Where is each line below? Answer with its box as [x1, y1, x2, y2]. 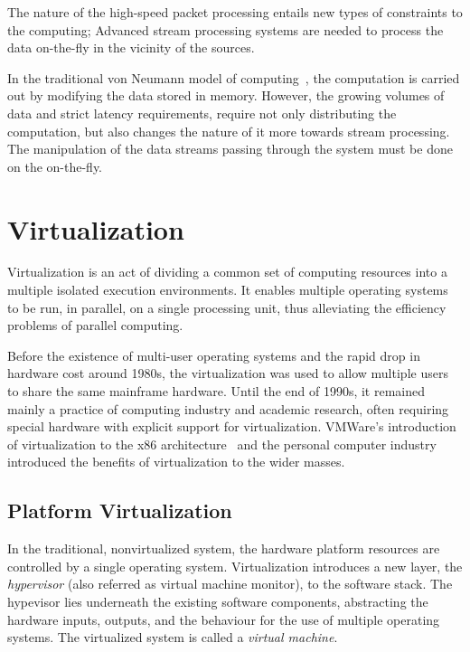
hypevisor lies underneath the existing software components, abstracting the [7, 591, 428, 610]
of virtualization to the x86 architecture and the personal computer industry [7, 434, 437, 453]
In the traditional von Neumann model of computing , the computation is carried [7, 68, 460, 87]
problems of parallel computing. [7, 316, 183, 335]
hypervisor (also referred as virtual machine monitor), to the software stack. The [7, 574, 453, 593]
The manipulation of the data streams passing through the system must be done [7, 139, 453, 158]
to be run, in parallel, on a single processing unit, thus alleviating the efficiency [7, 298, 446, 317]
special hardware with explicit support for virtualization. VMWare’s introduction [7, 417, 456, 436]
